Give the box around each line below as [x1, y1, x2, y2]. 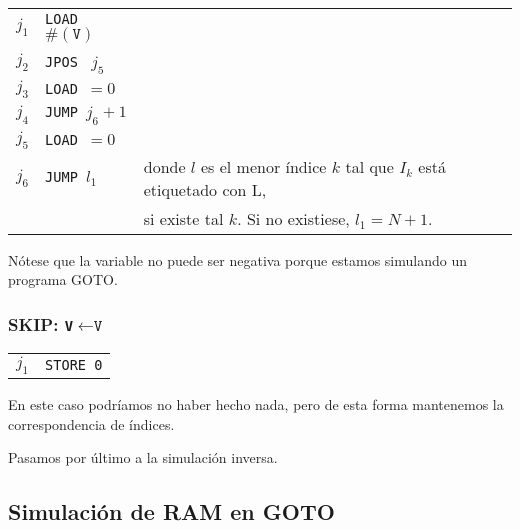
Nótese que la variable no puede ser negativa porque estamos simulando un [8, 249, 467, 270]
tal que [345, 154, 394, 178]
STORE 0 [45, 356, 103, 373]
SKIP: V [8, 311, 74, 336]
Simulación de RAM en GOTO [8, 496, 335, 527]
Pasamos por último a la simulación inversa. [8, 447, 278, 468]
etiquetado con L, [143, 177, 267, 201]
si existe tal [143, 206, 224, 230]
